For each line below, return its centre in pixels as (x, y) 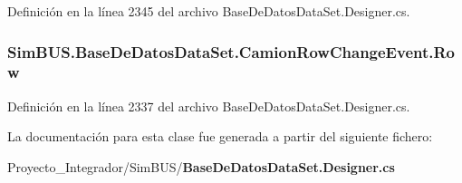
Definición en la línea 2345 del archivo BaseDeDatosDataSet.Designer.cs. (209, 11)
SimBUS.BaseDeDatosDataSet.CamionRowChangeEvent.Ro (231, 51)
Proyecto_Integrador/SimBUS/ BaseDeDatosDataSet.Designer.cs (201, 166)
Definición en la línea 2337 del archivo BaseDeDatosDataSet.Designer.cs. (209, 106)
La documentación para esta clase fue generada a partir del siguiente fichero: (220, 136)
